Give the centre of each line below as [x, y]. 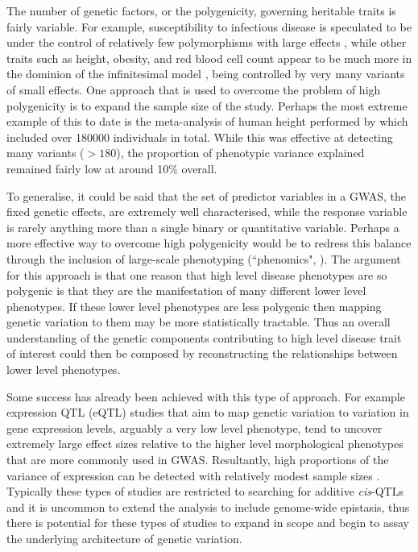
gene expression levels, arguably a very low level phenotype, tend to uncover [195, 427]
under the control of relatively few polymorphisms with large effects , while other [207, 42]
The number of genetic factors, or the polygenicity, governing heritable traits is [201, 10]
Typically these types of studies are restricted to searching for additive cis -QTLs [205, 491]
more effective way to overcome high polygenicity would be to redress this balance [209, 243]
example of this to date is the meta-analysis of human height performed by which [207, 121]
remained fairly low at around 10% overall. [112, 168]
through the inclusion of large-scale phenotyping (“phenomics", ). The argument [204, 258]
